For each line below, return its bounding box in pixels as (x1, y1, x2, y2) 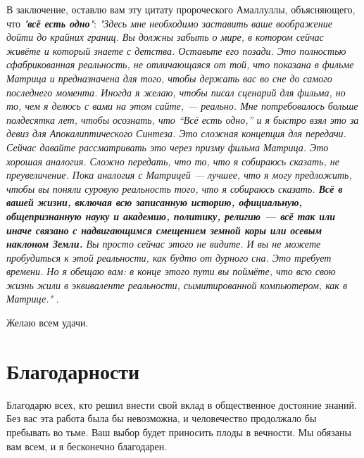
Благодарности (6, 356, 140, 385)
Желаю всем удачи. (6, 315, 89, 330)
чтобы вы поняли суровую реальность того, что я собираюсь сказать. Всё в (6, 181, 343, 196)
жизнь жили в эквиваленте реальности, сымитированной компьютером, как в (6, 277, 348, 292)
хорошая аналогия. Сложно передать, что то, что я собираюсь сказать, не (6, 153, 340, 168)
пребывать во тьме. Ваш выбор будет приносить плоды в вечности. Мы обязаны (6, 424, 351, 439)
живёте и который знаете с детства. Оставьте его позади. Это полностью (6, 43, 346, 58)
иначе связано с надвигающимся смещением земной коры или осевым (6, 222, 322, 237)
